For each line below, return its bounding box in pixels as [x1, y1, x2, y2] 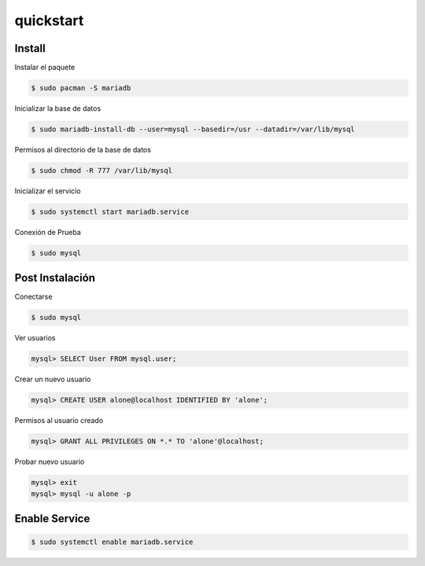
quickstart [14, 12, 84, 29]
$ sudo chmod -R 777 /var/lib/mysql [31, 166, 173, 175]
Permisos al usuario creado [14, 416, 104, 425]
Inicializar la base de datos [14, 104, 102, 113]
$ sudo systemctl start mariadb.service [31, 207, 189, 216]
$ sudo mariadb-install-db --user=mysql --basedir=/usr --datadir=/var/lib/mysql [31, 125, 356, 134]
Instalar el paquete [14, 63, 76, 72]
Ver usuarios [14, 333, 56, 343]
